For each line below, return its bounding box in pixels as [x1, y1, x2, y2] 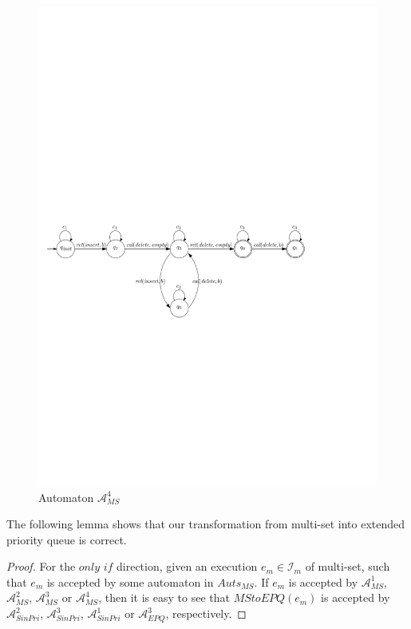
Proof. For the [6, 558, 76, 575]
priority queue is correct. [6, 531, 127, 547]
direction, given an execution [117, 558, 258, 575]
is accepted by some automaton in [46, 573, 214, 590]
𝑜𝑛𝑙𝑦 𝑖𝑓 [78, 562, 113, 574]
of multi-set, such [305, 558, 390, 575]
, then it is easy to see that [98, 589, 230, 606]
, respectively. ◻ [165, 605, 247, 622]
